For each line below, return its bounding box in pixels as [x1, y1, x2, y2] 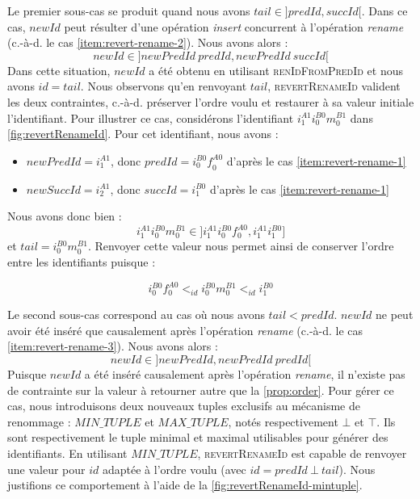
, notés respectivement [228, 413, 338, 430]
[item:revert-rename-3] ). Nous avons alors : [7, 338, 218, 354]
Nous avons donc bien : [7, 208, 122, 224]
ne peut [376, 306, 414, 323]
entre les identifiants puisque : [7, 253, 156, 270]
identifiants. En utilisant [7, 444, 128, 461]
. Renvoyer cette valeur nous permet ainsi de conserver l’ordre [87, 237, 394, 254]
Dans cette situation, [7, 61, 111, 78]
